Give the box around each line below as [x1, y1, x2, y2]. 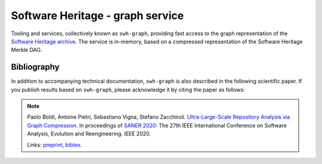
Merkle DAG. [11, 47, 42, 54]
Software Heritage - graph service [11, 9, 184, 22]
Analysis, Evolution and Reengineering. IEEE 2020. [27, 130, 151, 137]
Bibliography [11, 62, 60, 72]
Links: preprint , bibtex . [27, 141, 83, 148]
